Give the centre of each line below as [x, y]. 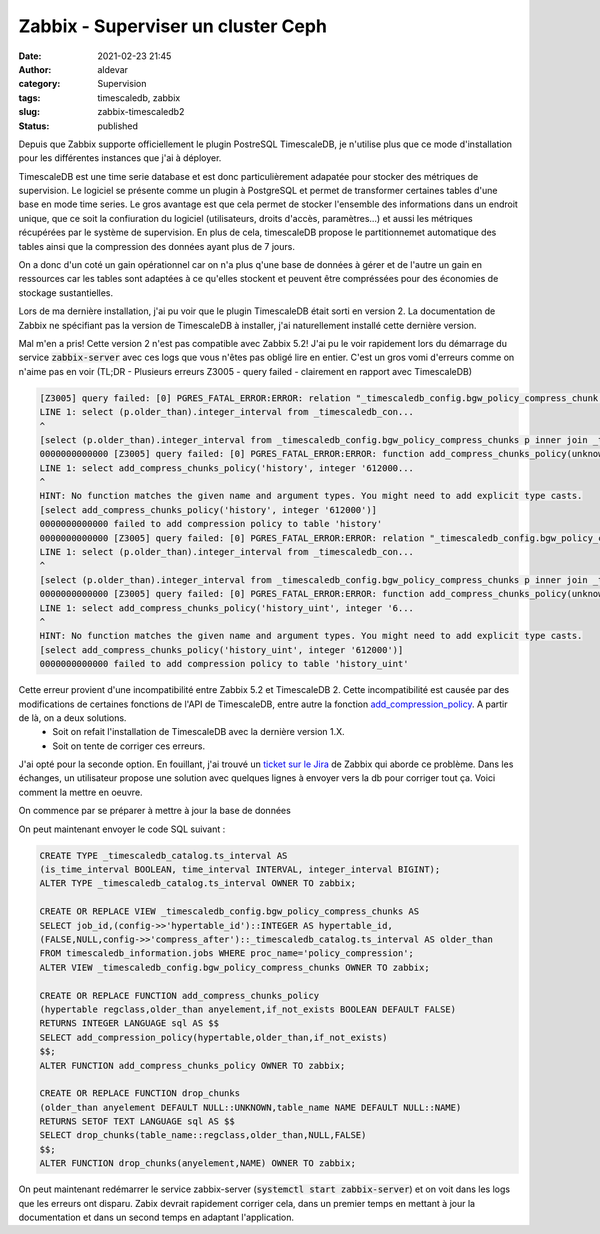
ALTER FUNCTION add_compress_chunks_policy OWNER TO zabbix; [192, 1065]
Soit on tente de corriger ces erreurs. [128, 746]
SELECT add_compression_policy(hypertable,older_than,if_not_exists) [213, 1037]
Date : [30, 56]
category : [39, 84]
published [118, 126]
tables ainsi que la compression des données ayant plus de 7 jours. [156, 246]
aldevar [113, 69]
